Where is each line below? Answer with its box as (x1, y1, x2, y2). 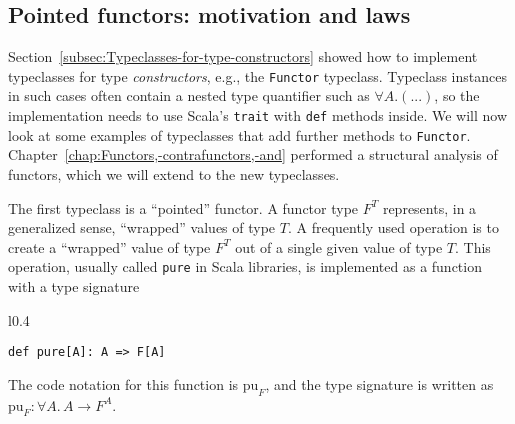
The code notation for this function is (8, 373, 239, 394)
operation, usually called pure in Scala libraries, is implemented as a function (8, 256, 482, 277)
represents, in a (382, 197, 477, 218)
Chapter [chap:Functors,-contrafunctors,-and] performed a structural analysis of (8, 144, 498, 165)
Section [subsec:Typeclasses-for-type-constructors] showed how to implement (8, 46, 478, 67)
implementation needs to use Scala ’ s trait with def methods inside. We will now (8, 105, 508, 126)
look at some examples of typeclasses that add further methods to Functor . (8, 124, 471, 145)
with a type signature (8, 275, 140, 296)
